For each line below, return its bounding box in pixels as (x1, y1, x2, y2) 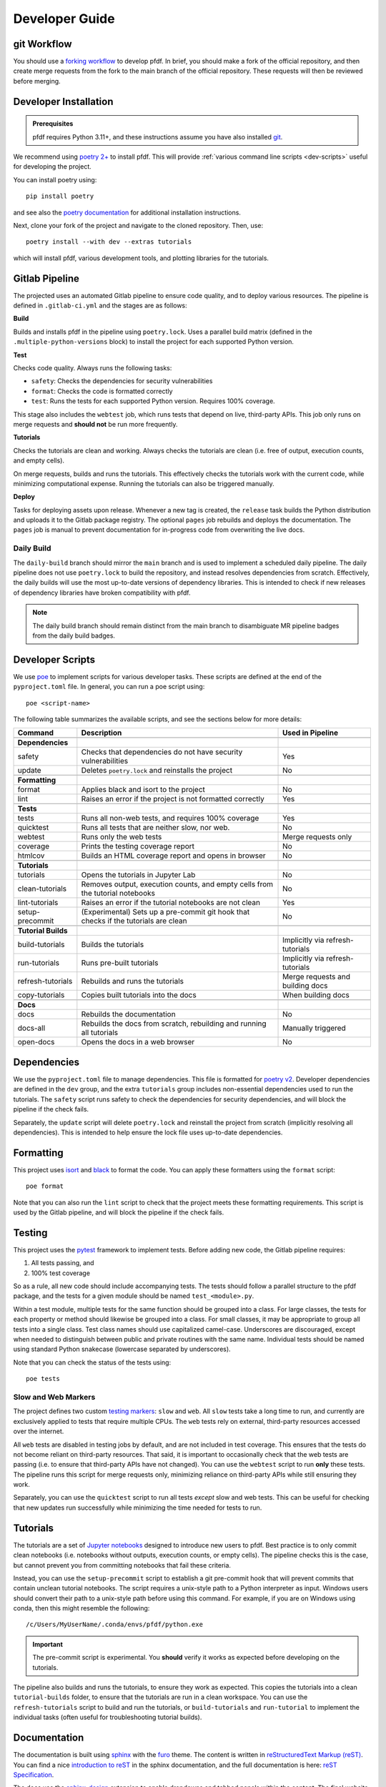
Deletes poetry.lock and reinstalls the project (81, 766, 232, 776)
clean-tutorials (17, 883, 67, 893)
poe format (26, 1182, 64, 1190)
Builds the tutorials (81, 940, 144, 950)
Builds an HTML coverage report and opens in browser (81, 851, 266, 861)
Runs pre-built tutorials (81, 958, 159, 968)
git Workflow (13, 38, 72, 50)
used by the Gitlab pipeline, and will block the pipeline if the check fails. (13, 1208, 224, 1217)
